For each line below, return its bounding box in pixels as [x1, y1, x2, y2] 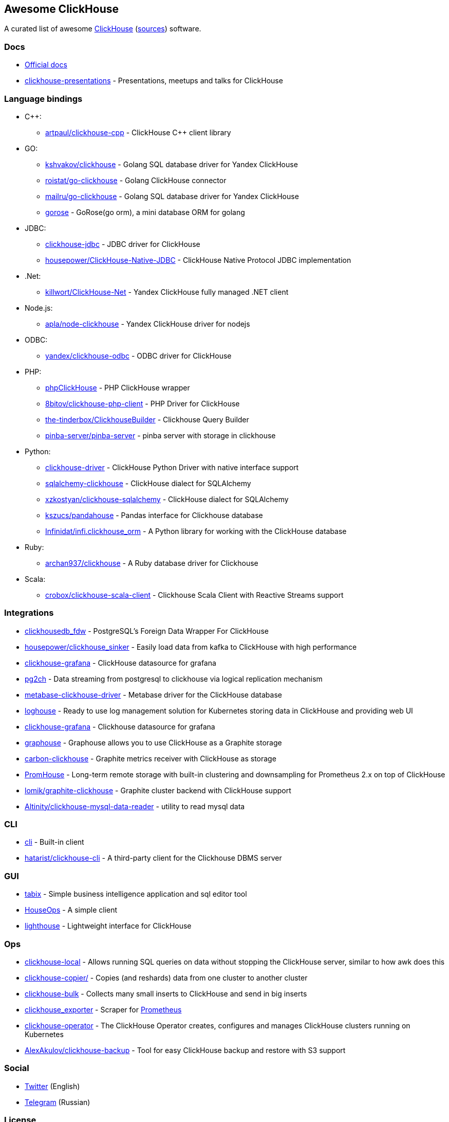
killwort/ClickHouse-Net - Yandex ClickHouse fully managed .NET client [45, 287, 289, 296]
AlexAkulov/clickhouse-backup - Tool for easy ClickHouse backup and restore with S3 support [25, 1045, 346, 1055]
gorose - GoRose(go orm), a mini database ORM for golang [45, 207, 245, 217]
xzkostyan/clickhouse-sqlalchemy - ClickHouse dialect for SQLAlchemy [45, 494, 289, 504]
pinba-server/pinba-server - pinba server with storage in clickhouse [45, 431, 276, 440]
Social [4, 1063, 29, 1074]
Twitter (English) [25, 1081, 80, 1091]
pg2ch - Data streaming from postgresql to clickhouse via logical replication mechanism [25, 674, 323, 683]
